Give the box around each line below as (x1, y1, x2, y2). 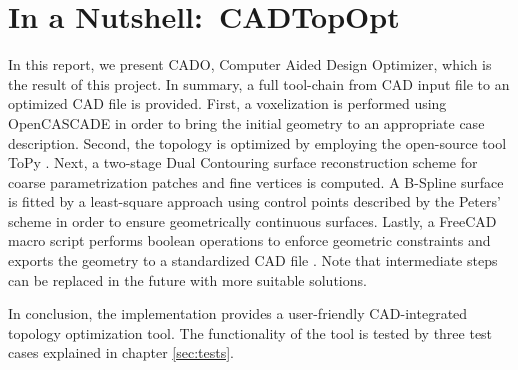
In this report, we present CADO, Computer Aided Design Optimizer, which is (8, 54, 492, 75)
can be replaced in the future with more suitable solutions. (8, 269, 367, 290)
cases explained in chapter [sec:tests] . (8, 342, 234, 363)
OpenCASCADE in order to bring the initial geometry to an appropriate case (8, 112, 485, 133)
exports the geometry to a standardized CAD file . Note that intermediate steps (8, 250, 498, 271)
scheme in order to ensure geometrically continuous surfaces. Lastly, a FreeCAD (8, 210, 497, 231)
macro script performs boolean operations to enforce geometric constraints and (8, 230, 491, 251)
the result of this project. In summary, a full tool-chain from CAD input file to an (8, 73, 510, 94)
